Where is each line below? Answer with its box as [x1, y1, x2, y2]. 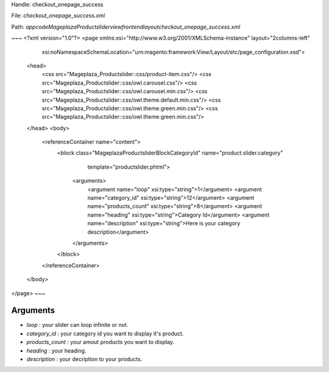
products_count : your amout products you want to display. [26, 339, 175, 346]
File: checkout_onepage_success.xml [11, 12, 105, 19]
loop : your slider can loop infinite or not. [26, 321, 129, 329]
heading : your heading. [26, 347, 87, 354]
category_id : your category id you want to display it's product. [26, 329, 184, 337]
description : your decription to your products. [26, 356, 143, 363]
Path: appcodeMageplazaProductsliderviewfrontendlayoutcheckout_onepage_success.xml [11, 23, 241, 30]
